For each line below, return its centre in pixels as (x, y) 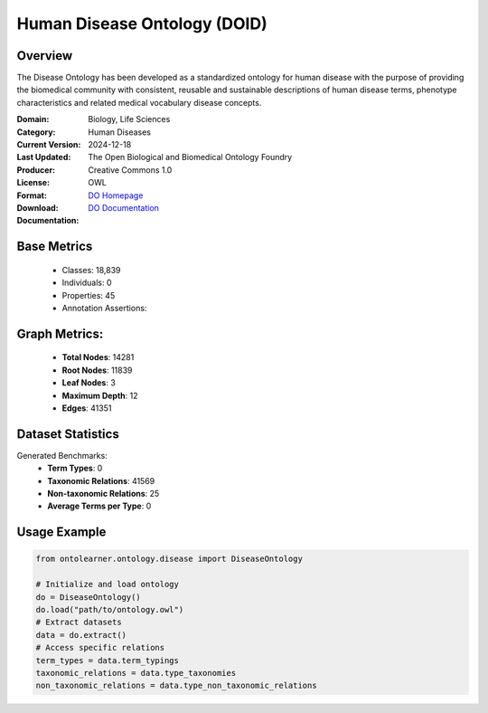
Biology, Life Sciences (129, 119)
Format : (32, 195)
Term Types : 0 (75, 468)
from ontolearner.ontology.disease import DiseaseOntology (169, 559)
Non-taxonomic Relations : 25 (103, 493)
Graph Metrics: (60, 333)
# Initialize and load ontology (108, 585)
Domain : (33, 119)
